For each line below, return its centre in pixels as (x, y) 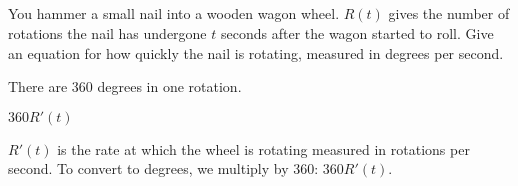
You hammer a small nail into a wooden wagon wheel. (174, 13)
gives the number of (449, 13)
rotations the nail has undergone (107, 32)
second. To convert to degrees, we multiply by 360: (163, 168)
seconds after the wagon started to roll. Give (357, 32)
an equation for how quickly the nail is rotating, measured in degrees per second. (256, 52)
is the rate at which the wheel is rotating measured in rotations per (263, 148)
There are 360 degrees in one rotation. (125, 86)
